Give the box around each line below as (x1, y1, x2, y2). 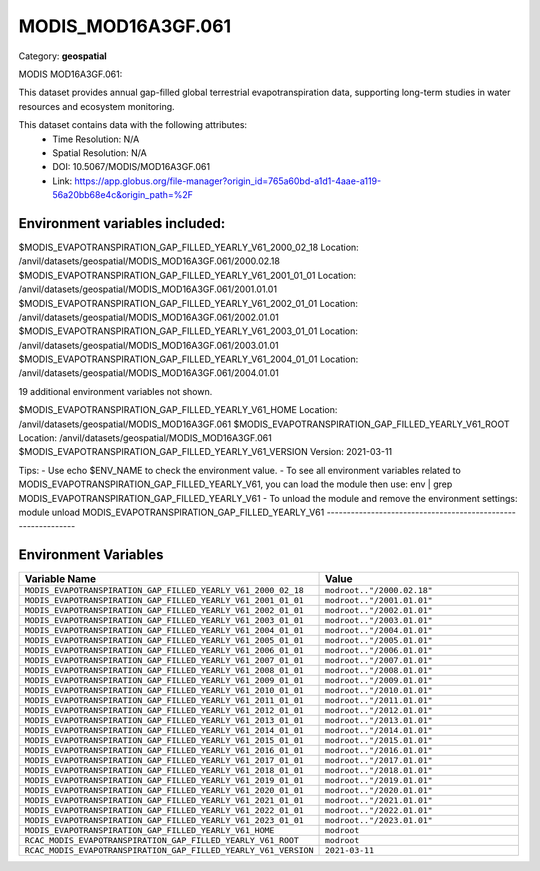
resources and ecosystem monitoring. (18, 100, 175, 112)
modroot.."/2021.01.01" (324, 795, 434, 806)
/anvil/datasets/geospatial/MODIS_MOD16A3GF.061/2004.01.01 (18, 367, 279, 379)
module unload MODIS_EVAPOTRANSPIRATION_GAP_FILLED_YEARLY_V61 (18, 506, 325, 518)
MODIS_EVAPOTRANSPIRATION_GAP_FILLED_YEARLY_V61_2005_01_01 (24, 635, 304, 646)
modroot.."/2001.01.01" (324, 595, 434, 606)
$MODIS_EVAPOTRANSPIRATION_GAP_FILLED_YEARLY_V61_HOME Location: (18, 404, 338, 416)
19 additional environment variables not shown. (18, 385, 213, 397)
